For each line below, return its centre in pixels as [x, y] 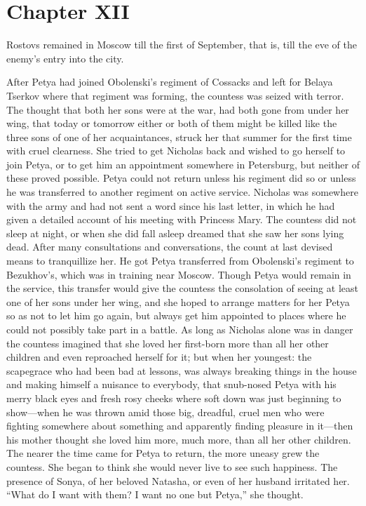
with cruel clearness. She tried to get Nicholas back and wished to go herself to [176, 151]
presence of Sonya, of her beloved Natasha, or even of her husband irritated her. [178, 480]
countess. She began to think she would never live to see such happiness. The [172, 466]
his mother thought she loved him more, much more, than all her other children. [179, 439]
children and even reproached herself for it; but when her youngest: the [159, 357]
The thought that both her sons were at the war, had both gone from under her [178, 109]
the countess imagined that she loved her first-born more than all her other [168, 343]
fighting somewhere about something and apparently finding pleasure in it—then [180, 426]
